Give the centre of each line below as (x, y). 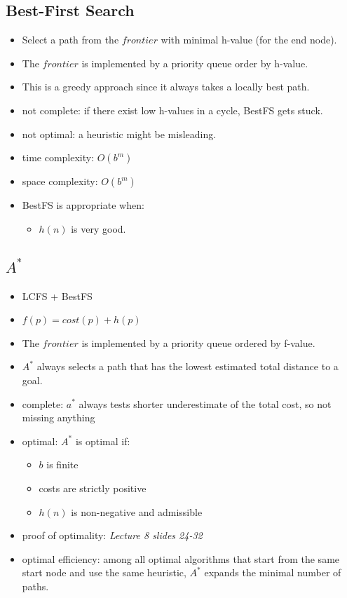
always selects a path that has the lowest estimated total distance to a (188, 366)
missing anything (59, 417)
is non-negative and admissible (137, 511)
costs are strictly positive (93, 488)
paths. (35, 586)
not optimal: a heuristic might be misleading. (119, 134)
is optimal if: (103, 441)
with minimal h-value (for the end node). (249, 40)
